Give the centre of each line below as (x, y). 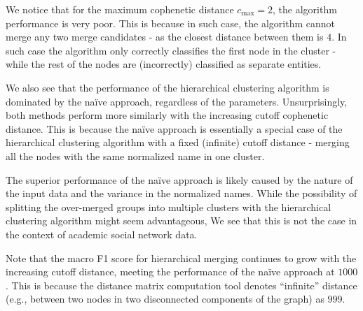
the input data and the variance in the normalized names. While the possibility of (181, 193)
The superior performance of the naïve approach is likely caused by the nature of (179, 179)
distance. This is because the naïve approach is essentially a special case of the (174, 128)
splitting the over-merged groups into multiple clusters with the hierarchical (169, 207)
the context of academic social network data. (102, 234)
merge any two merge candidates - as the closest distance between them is (165, 37)
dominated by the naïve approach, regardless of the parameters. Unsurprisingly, (177, 101)
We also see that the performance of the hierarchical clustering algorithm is (167, 87)
